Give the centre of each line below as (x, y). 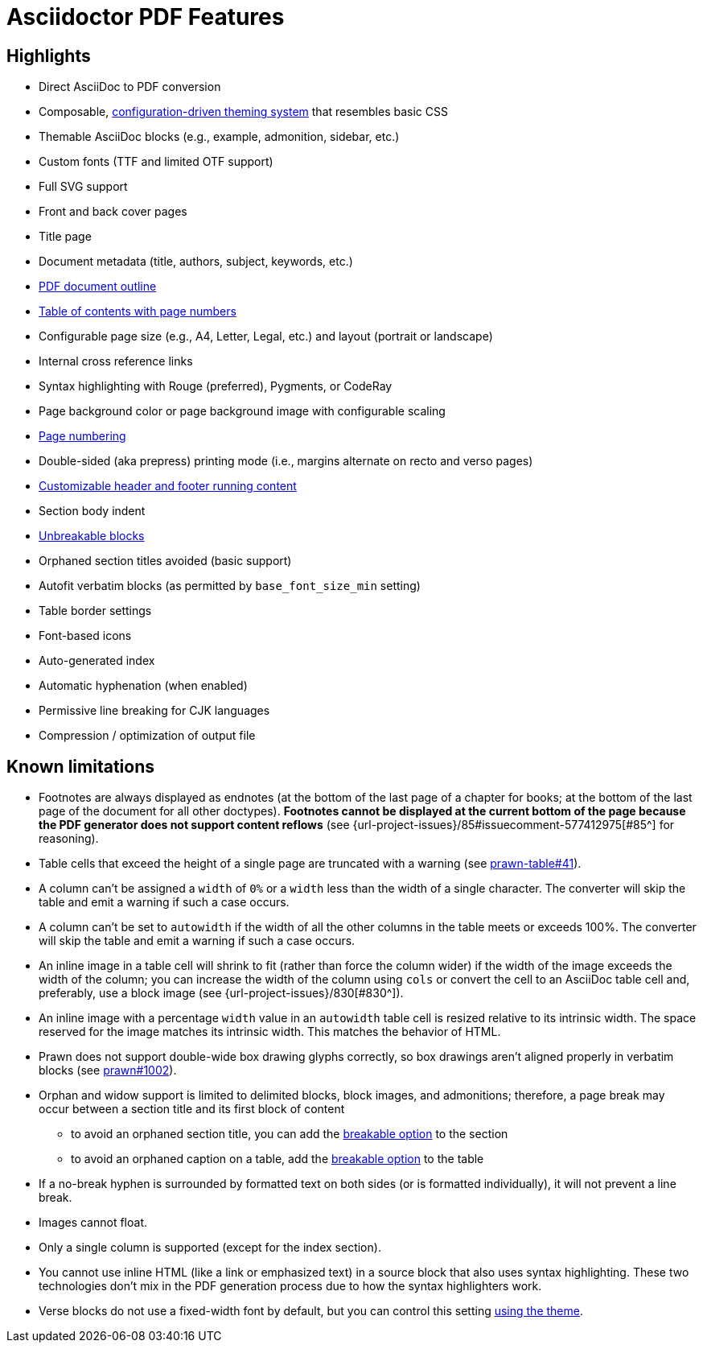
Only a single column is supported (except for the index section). (210, 1248)
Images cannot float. (93, 1223)
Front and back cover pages (113, 212)
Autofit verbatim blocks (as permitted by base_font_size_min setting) (230, 586)
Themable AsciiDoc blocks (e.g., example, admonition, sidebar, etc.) (219, 137)
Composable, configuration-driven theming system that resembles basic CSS (243, 112)
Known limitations (80, 766)
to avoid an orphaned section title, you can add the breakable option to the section (290, 1134)
